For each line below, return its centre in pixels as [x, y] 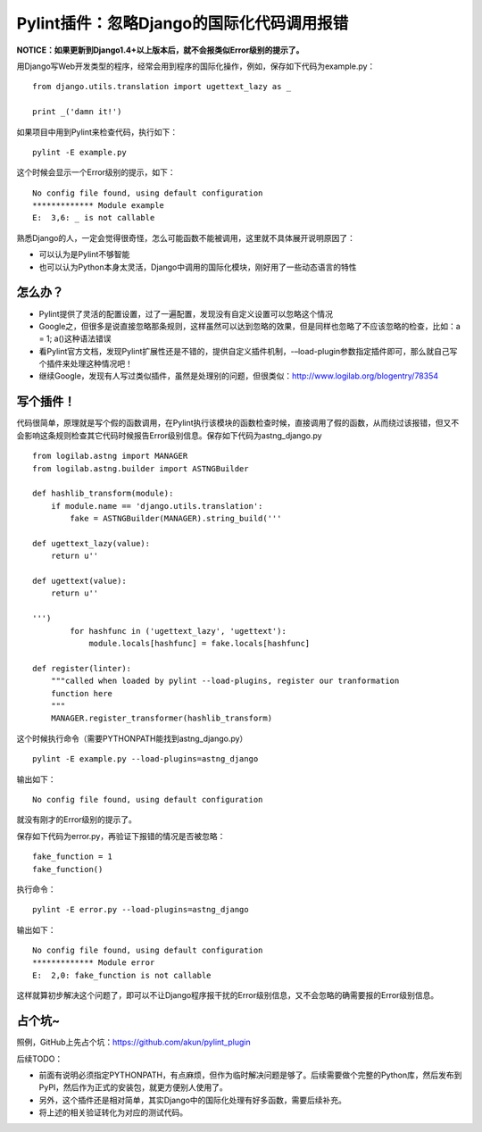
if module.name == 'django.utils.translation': [157, 506]
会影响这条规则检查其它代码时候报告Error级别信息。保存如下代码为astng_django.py [169, 435]
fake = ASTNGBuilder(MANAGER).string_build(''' [176, 519]
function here [82, 693]
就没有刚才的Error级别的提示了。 [77, 820]
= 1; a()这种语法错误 [75, 338]
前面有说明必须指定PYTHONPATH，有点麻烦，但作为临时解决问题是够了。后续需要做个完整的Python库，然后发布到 [250, 1075]
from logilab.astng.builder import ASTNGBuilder [141, 468]
